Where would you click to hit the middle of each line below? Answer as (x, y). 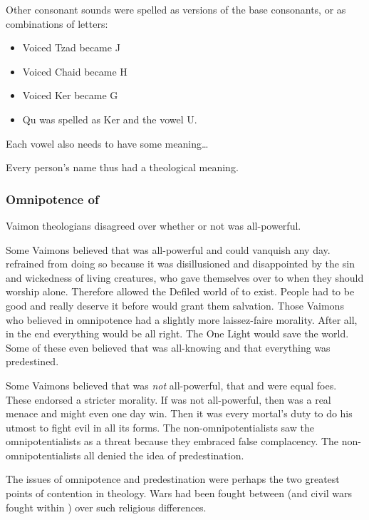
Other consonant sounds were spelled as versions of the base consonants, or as (176, 9)
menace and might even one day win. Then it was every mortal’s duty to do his (179, 413)
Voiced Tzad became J (71, 47)
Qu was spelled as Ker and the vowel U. (110, 119)
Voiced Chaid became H (75, 71)
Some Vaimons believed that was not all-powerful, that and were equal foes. (171, 385)
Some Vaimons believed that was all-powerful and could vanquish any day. (168, 249)
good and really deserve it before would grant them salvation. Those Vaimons (175, 305)
